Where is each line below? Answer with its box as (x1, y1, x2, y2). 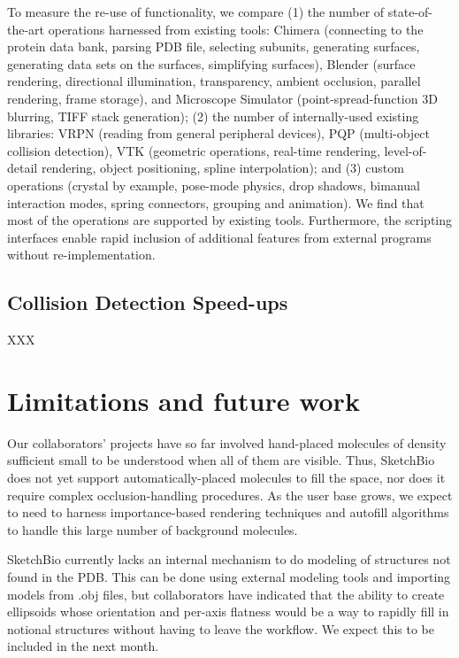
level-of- (384, 141, 427, 159)
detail (7, 159, 38, 177)
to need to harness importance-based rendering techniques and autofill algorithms (7, 503, 449, 522)
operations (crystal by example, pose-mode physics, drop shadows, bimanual (7, 175, 420, 194)
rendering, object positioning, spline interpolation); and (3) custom (41, 159, 404, 177)
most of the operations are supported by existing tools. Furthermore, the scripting (7, 211, 453, 229)
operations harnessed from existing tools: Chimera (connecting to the (48, 19, 424, 38)
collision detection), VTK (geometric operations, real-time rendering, (7, 141, 380, 159)
